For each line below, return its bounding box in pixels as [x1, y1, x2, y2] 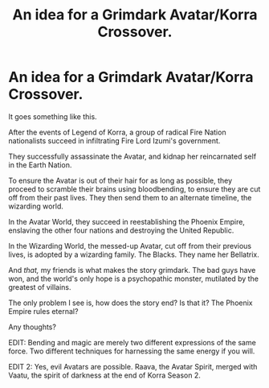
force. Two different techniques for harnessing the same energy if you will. [8, 346, 255, 356]
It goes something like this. [8, 111, 98, 122]
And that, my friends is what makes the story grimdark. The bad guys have [8, 265, 256, 274]
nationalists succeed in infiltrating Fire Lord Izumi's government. [8, 135, 221, 146]
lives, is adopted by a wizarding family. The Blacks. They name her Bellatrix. [8, 250, 259, 259]
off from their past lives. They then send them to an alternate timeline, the [8, 192, 252, 202]
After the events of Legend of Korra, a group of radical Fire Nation [8, 127, 226, 137]
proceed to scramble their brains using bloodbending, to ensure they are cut [8, 184, 261, 194]
